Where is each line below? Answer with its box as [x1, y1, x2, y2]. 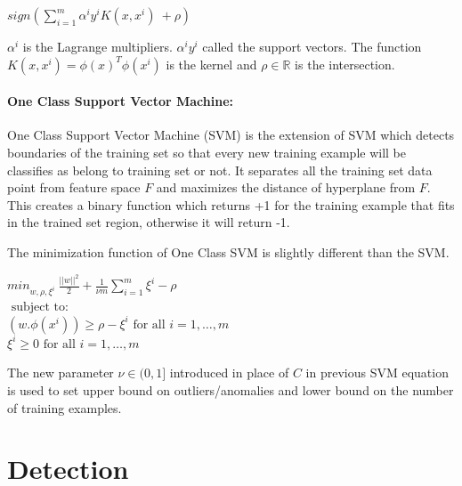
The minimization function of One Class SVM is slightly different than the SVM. [7, 242, 450, 261]
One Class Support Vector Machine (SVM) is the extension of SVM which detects [7, 126, 455, 144]
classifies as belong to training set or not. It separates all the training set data [7, 160, 433, 179]
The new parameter [7, 363, 114, 382]
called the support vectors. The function [202, 37, 422, 55]
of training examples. [7, 398, 122, 417]
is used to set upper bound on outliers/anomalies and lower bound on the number [7, 380, 454, 399]
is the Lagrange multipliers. [22, 37, 173, 55]
